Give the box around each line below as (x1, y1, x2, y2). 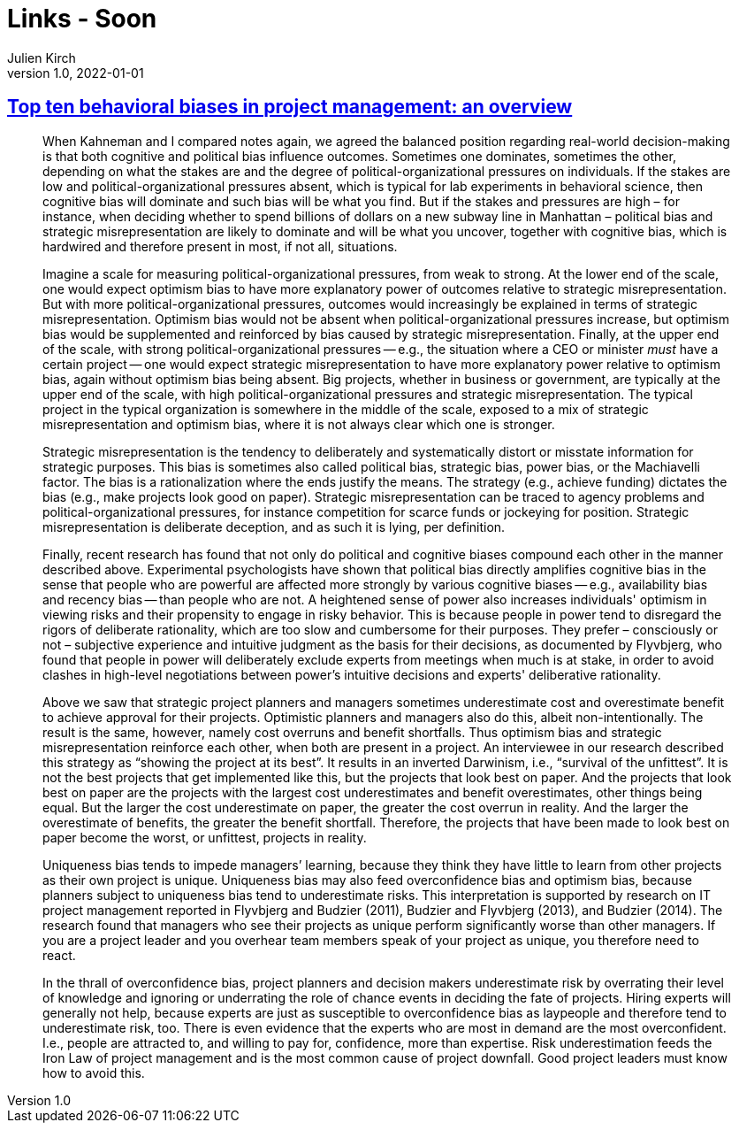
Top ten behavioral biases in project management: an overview (7, 96, 573, 119)
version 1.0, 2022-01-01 (7, 65, 144, 81)
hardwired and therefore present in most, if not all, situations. (42, 238, 398, 254)
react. (42, 947, 76, 963)
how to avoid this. (42, 1065, 145, 1080)
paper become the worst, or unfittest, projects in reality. (42, 829, 367, 845)
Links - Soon (7, 4, 157, 34)
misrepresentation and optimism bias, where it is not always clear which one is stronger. (42, 416, 555, 432)
